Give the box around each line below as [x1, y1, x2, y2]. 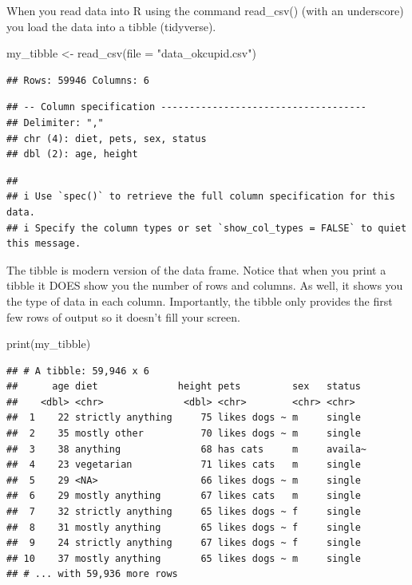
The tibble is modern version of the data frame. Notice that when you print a [6, 261, 386, 278]
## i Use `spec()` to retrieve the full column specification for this [6, 191, 395, 203]
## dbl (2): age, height [6, 148, 138, 160]
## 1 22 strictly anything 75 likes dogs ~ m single [6, 412, 361, 424]
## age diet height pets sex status [6, 381, 361, 393]
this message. [6, 238, 81, 250]
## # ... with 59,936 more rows [6, 568, 178, 580]
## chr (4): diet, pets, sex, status [6, 132, 207, 144]
